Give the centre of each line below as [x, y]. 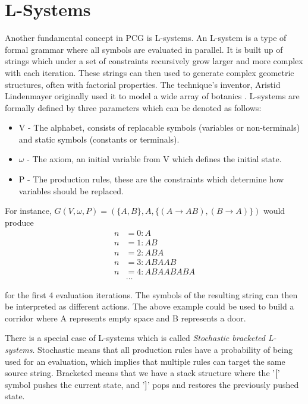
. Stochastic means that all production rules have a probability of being [163, 349]
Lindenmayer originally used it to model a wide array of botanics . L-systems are [152, 96]
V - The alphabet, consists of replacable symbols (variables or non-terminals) [159, 127]
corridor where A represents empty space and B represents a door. [125, 318]
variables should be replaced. [71, 190]
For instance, [28, 211]
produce [19, 222]
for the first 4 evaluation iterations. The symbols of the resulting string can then [151, 294]
